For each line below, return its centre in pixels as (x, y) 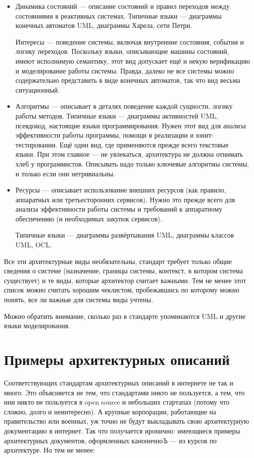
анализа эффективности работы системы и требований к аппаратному (119, 209)
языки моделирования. (37, 325)
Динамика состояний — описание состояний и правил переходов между (123, 6)
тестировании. (36, 144)
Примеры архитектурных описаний (117, 359)
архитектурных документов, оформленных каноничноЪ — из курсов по (110, 440)
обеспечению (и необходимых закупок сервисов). (89, 218)
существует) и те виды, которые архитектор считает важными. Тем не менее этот (125, 280)
